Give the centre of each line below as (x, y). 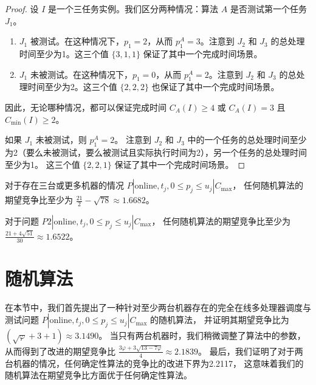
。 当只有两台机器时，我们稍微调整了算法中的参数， (202, 335)
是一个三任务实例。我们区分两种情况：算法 (133, 9)
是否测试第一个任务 (268, 9)
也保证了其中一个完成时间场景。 (215, 87)
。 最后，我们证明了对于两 (250, 351)
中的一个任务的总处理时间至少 (247, 140)
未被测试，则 (61, 140)
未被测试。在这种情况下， (81, 74)
